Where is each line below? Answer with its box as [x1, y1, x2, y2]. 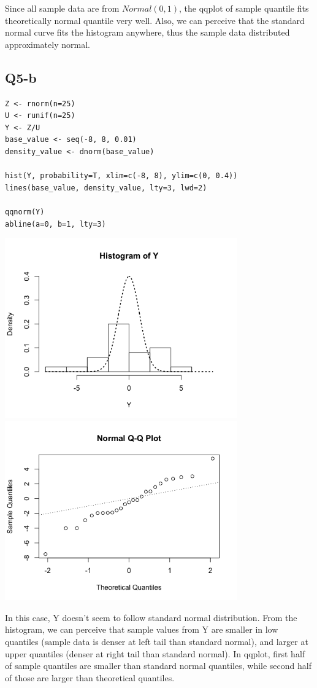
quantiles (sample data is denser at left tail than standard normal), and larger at [5, 635, 308, 647]
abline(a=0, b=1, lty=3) [5, 219, 106, 229]
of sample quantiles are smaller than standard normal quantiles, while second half [5, 659, 311, 672]
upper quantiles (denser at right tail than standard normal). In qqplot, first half [5, 647, 305, 660]
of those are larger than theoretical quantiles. [5, 671, 175, 684]
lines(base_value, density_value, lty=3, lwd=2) [5, 183, 207, 192]
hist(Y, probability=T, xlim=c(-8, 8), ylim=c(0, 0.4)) [5, 171, 238, 181]
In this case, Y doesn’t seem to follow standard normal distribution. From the [5, 611, 297, 623]
